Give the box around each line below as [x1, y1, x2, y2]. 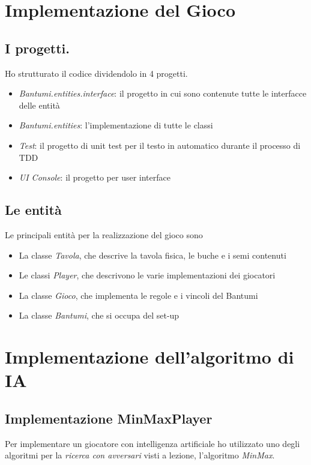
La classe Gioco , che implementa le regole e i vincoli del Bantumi [19, 289, 258, 301]
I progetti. [5, 38, 70, 57]
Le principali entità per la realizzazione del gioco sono [5, 228, 203, 241]
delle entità [19, 98, 60, 111]
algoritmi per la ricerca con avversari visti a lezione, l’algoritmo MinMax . [5, 449, 275, 461]
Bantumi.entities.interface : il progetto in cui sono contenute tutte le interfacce [19, 87, 307, 100]
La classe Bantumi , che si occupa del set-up [19, 309, 180, 322]
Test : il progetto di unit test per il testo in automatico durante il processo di [19, 139, 301, 151]
